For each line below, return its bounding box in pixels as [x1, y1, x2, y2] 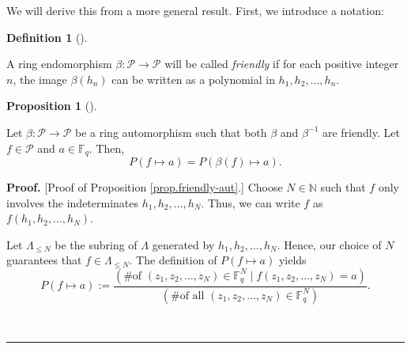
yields [278, 252, 307, 268]
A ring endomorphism [6, 55, 112, 72]
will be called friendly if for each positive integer [164, 55, 399, 72]
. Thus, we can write [201, 194, 300, 211]
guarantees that [6, 252, 82, 268]
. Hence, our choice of [277, 236, 382, 252]
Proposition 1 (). [6, 97, 97, 114]
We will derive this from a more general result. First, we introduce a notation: [6, 2, 384, 18]
